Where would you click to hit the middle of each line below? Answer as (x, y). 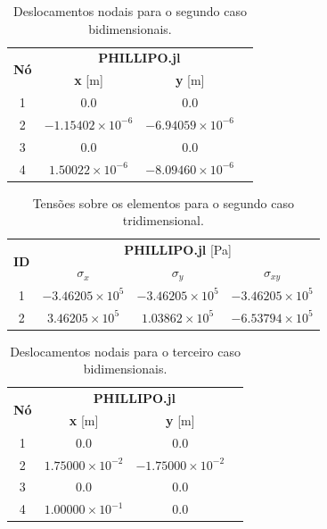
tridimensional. (163, 220)
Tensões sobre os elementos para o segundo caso (163, 202)
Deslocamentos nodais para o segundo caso (130, 11)
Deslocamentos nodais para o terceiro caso (125, 351)
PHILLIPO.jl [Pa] (178, 250)
